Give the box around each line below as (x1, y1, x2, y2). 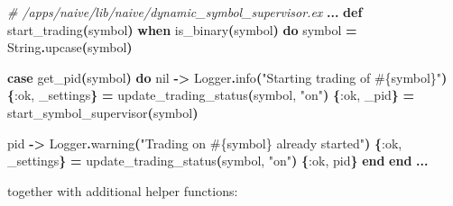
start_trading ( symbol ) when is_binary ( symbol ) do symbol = (7, 20, 357, 39)
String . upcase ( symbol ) (7, 38, 133, 57)
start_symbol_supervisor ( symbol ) (7, 103, 199, 121)
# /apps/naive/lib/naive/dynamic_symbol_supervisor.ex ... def (7, 3, 363, 21)
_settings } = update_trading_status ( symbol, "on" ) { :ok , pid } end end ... (7, 151, 429, 170)
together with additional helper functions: (7, 181, 238, 200)
